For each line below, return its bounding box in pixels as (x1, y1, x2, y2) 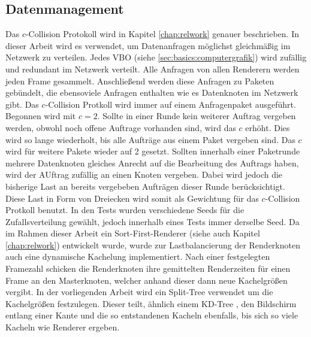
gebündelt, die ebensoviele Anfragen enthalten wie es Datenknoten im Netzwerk (5, 86, 298, 99)
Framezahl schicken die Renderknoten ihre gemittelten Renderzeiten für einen (5, 262, 291, 275)
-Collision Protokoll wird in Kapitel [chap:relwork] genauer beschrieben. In (25, 28, 299, 40)
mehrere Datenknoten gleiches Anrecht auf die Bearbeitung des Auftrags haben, (5, 156, 299, 169)
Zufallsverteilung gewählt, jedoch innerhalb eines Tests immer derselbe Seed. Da (5, 215, 300, 227)
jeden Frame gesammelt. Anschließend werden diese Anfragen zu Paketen (5, 74, 274, 87)
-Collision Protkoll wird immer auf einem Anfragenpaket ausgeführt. (45, 98, 296, 110)
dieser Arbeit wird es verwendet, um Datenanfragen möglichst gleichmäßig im (5, 39, 291, 51)
